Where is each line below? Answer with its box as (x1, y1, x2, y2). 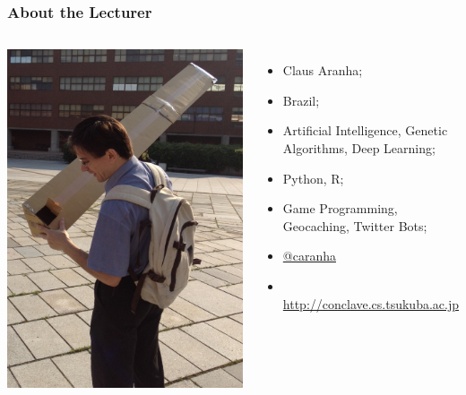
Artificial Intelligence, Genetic (282, 121, 448, 140)
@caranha (282, 246, 336, 265)
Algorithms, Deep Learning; (282, 139, 436, 157)
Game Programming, (282, 199, 398, 218)
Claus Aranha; (282, 61, 363, 80)
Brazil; (282, 90, 320, 109)
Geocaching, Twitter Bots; (282, 216, 427, 235)
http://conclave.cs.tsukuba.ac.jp (282, 294, 459, 313)
